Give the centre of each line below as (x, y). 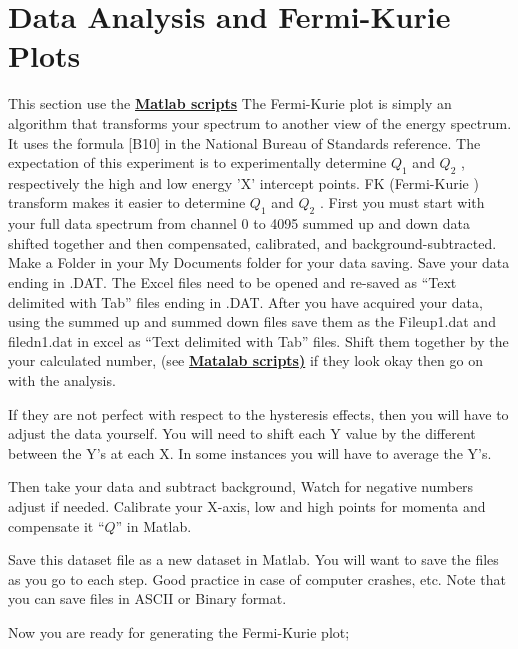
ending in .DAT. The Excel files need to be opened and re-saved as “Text (232, 282)
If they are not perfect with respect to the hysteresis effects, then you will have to (258, 413)
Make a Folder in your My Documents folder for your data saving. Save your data (259, 262)
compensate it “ (56, 525)
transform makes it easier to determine (127, 202)
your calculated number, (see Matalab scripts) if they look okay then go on (245, 360)
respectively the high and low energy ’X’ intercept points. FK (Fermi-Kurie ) (243, 182)
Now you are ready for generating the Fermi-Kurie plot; (179, 631)
